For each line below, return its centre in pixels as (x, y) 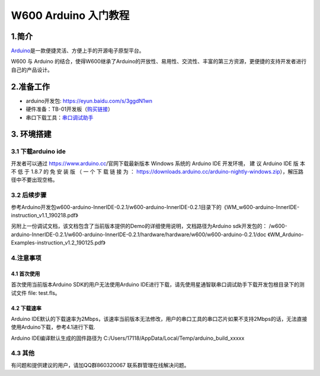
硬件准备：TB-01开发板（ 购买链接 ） (70, 109)
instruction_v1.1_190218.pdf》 (44, 215)
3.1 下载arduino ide (39, 152)
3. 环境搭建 (31, 134)
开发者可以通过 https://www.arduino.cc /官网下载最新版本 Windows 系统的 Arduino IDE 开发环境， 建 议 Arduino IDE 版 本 (158, 163)
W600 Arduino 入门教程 (70, 15)
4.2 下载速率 (26, 308)
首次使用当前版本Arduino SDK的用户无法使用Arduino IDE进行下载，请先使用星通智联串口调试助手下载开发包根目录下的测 (158, 285)
